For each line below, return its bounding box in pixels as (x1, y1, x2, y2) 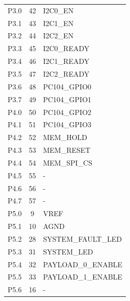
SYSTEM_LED (43, 246, 93, 257)
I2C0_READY (43, 43, 90, 54)
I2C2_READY (43, 68, 90, 79)
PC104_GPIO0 (43, 81, 92, 91)
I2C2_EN (43, 30, 74, 41)
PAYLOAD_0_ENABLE (43, 259, 122, 269)
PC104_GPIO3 (43, 119, 92, 130)
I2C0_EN (43, 5, 74, 15)
